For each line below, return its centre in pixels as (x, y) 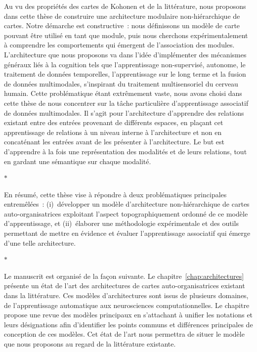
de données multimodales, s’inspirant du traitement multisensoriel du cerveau (121, 83)
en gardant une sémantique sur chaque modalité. (78, 161)
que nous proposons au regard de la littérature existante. (90, 344)
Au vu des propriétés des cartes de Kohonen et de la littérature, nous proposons (125, 6)
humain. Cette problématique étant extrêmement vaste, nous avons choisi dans (123, 93)
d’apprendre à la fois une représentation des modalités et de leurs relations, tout (126, 151)
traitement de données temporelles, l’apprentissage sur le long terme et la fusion (125, 74)
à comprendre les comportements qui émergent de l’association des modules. (119, 45)
